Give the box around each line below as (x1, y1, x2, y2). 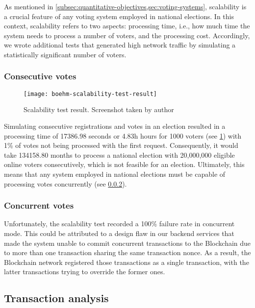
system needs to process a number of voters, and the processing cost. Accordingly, (4, 30, 250, 40)
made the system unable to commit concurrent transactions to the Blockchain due (4, 237, 251, 248)
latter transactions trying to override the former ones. (4, 266, 165, 277)
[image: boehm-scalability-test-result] (24, 90, 157, 97)
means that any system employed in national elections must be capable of (4, 169, 226, 179)
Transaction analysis (4, 290, 109, 306)
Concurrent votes (4, 199, 74, 212)
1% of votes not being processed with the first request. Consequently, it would (4, 140, 238, 150)
